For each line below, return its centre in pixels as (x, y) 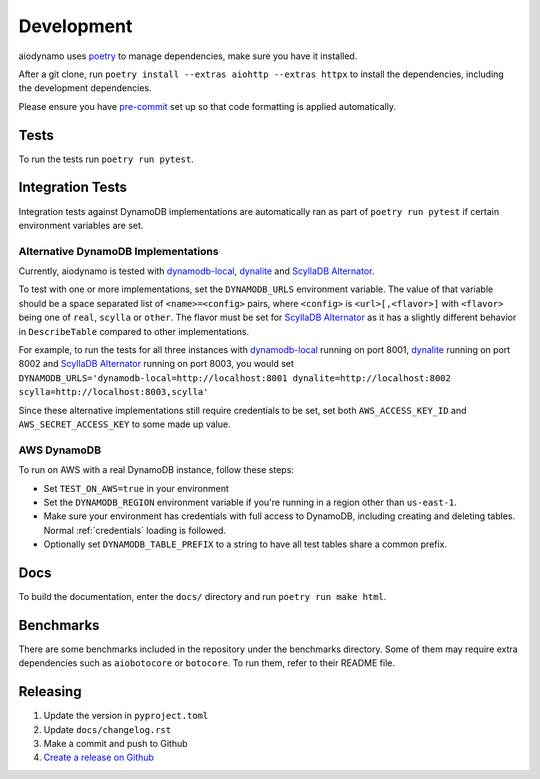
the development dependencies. (85, 88)
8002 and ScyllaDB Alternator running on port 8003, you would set (156, 364)
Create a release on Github (99, 757)
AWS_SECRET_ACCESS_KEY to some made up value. (124, 424)
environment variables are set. (81, 225)
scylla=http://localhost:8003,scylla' (113, 392)
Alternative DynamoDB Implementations (118, 251)
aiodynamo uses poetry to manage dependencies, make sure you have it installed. (188, 56)
